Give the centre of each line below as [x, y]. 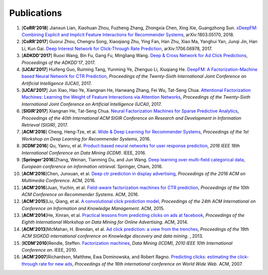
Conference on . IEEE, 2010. [49, 250]
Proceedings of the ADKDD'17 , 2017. [59, 63]
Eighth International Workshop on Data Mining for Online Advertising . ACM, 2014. [105, 222]
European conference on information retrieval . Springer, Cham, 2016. [92, 167]
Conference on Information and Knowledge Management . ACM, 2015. [93, 208]
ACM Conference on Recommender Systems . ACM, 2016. [80, 194]
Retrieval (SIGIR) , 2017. [45, 125]
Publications [35, 13]
